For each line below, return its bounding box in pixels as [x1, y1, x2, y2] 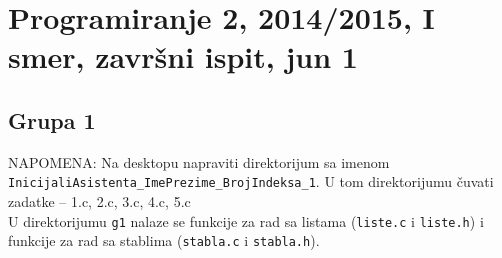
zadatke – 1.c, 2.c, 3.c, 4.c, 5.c [8, 191, 191, 212]
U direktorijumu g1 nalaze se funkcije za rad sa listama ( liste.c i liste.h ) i [8, 210, 484, 231]
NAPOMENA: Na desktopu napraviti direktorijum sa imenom [8, 151, 390, 172]
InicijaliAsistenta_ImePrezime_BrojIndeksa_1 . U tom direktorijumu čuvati [8, 171, 494, 192]
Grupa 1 [8, 104, 96, 135]
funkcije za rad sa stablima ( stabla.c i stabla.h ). [8, 230, 320, 251]
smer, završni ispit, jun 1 [8, 36, 358, 77]
